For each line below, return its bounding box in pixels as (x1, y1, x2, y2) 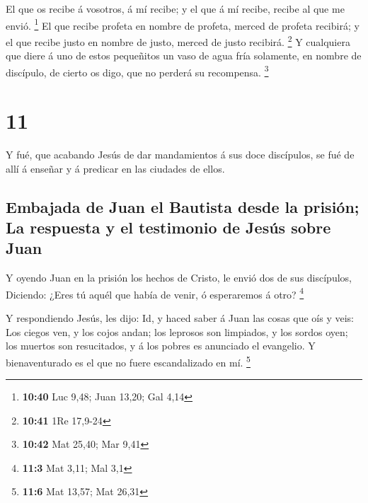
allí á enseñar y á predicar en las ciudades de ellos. (6, 161, 225, 175)
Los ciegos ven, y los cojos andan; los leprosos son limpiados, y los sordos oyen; (6, 324, 348, 339)
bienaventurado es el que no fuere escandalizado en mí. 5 (6, 352, 251, 369)
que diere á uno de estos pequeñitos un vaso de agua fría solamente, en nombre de (6, 48, 362, 63)
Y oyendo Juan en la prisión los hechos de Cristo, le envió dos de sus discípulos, (6, 270, 352, 285)
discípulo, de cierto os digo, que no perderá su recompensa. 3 (6, 62, 269, 79)
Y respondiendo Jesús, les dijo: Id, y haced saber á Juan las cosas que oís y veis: (6, 311, 354, 325)
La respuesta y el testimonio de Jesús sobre (6, 216, 331, 238)
